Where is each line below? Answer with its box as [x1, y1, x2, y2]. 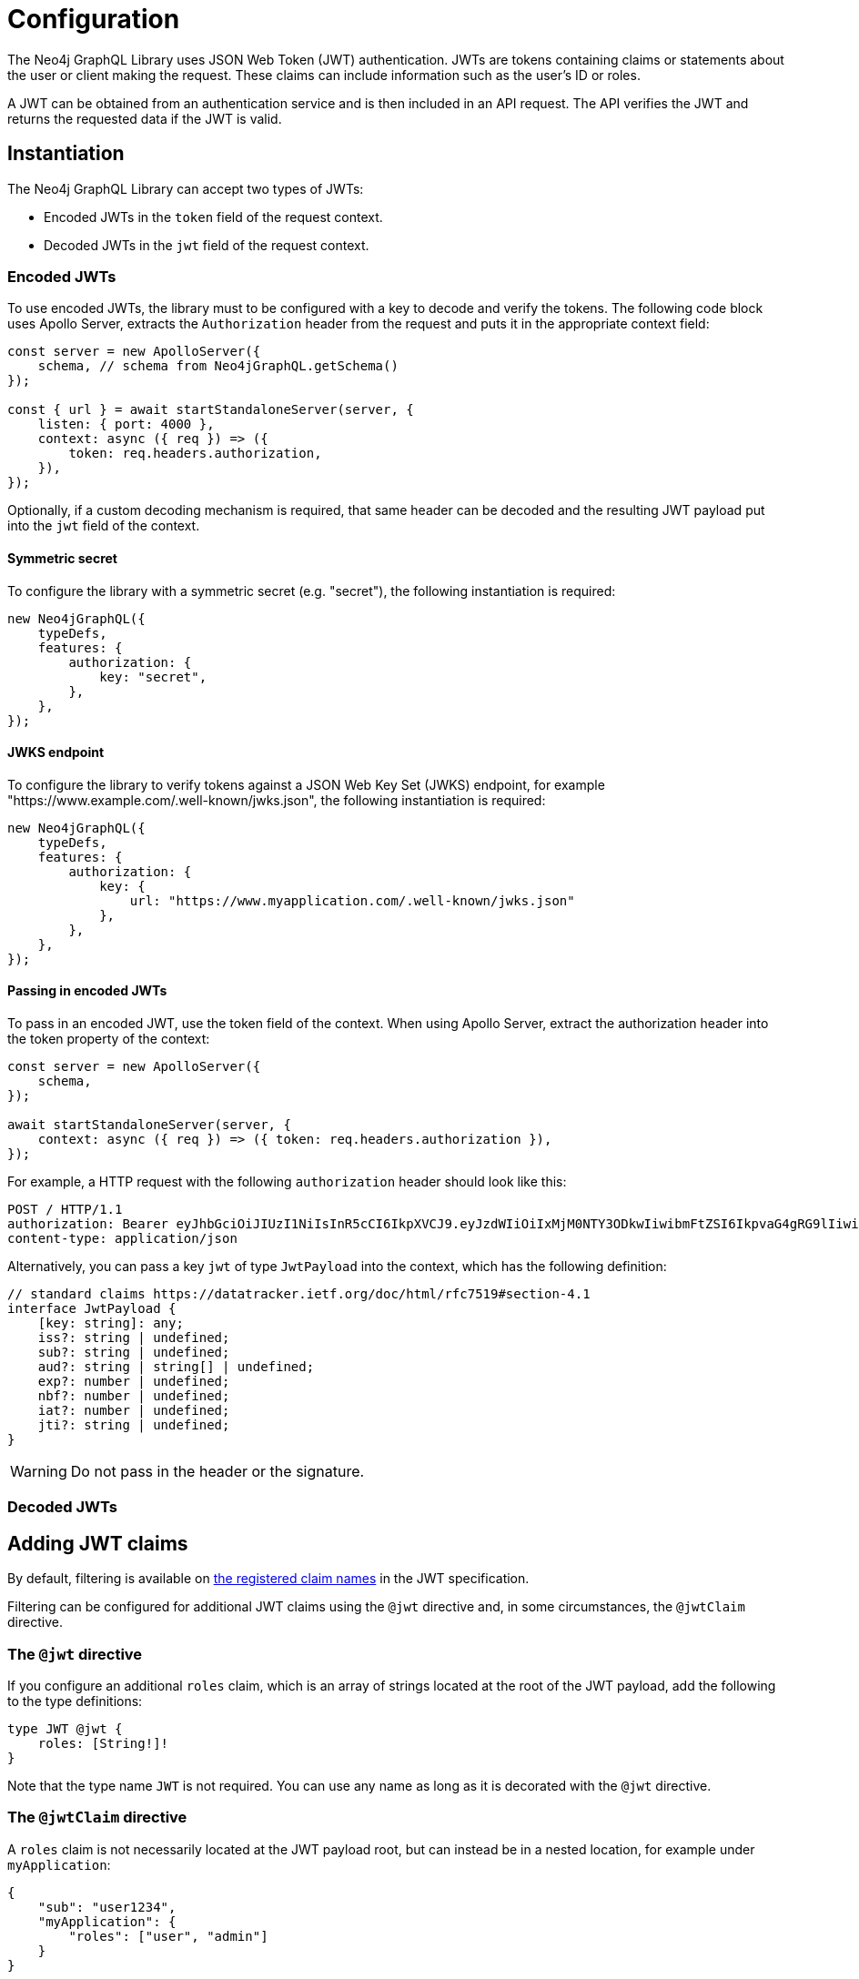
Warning [10, 1462, 67, 1480]
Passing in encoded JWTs [7, 983, 167, 999]
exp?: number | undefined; [37, 1374, 230, 1388]
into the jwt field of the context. [7, 518, 200, 534]
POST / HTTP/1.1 [7, 1202, 123, 1217]
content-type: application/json [7, 1231, 237, 1246]
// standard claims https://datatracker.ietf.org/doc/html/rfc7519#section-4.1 [7, 1287, 591, 1301]
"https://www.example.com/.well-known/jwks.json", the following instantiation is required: [7, 792, 546, 808]
